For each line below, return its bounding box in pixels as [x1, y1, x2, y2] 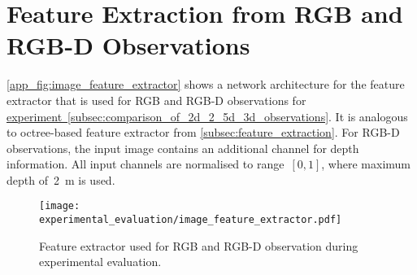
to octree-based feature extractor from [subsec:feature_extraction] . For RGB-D [7, 124, 400, 141]
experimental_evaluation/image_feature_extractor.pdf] [39, 214, 342, 226]
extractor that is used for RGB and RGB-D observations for [7, 91, 306, 108]
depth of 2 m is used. [7, 171, 115, 188]
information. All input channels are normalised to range [7, 155, 285, 172]
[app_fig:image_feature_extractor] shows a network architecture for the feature [7, 76, 405, 93]
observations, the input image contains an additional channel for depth [7, 139, 359, 156]
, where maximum [321, 155, 410, 172]
